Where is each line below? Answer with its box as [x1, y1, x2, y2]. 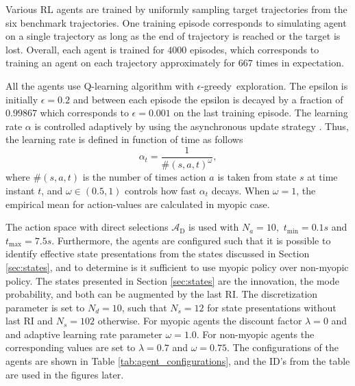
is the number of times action [82, 170, 206, 184]
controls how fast [125, 183, 197, 197]
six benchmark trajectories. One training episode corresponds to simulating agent [5, 15, 347, 29]
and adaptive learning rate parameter [5, 326, 162, 341]
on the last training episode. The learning [173, 105, 348, 120]
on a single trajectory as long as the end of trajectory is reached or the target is [5, 29, 341, 43]
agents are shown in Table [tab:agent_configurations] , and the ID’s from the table [5, 354, 350, 368]
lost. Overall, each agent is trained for [5, 42, 164, 56]
